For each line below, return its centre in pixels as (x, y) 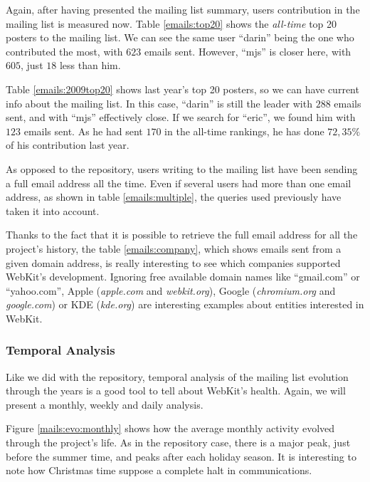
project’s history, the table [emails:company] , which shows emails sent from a (174, 248)
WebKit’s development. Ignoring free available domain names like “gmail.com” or (183, 277)
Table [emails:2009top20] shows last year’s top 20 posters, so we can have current (183, 89)
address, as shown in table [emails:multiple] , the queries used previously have (174, 197)
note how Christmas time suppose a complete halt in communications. (159, 470)
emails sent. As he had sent (83, 131)
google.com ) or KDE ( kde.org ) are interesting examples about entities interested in (185, 304)
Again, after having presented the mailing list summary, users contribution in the (183, 9)
